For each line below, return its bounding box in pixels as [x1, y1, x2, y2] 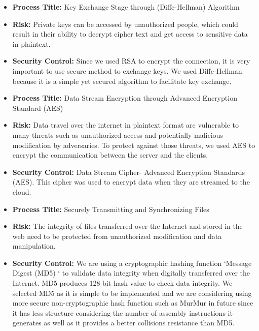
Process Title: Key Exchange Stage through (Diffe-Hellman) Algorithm [12, 2, 240, 12]
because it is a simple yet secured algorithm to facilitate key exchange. [12, 75, 232, 86]
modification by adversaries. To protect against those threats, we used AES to [12, 139, 255, 150]
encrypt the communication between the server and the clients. [12, 149, 208, 160]
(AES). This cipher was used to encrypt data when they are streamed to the [12, 176, 250, 187]
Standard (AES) [12, 102, 63, 113]
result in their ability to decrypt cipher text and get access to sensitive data [12, 28, 248, 39]
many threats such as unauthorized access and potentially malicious [12, 129, 223, 140]
